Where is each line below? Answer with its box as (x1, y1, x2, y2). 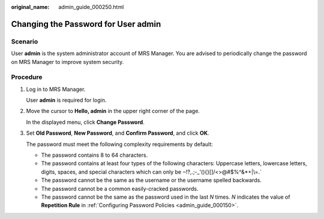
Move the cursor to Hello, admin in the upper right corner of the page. (26, 108, 200, 115)
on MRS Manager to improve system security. (11, 58, 124, 65)
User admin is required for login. (26, 96, 107, 104)
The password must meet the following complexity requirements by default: (26, 141, 213, 148)
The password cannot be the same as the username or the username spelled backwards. (41, 177, 262, 184)
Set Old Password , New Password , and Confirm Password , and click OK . (26, 129, 209, 137)
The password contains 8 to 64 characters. (41, 151, 148, 159)
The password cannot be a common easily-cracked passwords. (41, 185, 199, 192)
